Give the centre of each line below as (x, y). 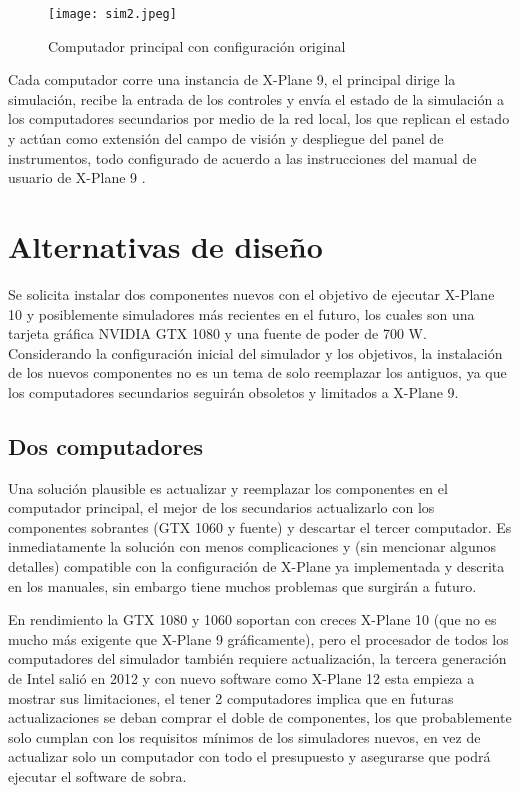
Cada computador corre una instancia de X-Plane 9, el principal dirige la (232, 79)
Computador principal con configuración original (197, 45)
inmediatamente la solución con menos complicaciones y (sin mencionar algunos (252, 546)
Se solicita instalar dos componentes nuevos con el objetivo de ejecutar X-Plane (251, 293)
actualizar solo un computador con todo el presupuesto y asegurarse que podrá (249, 756)
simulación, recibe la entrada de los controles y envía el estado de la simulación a (256, 98)
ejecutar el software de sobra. (97, 776)
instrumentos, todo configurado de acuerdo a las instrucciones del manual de (242, 157)
